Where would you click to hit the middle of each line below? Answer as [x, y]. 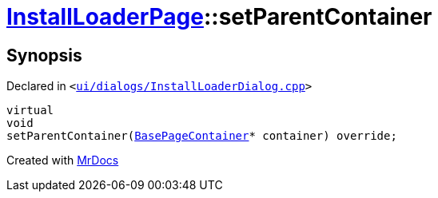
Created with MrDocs [63, 160]
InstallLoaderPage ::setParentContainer [219, 17]
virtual [30, 111]
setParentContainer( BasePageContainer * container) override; [202, 136]
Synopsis [44, 55]
